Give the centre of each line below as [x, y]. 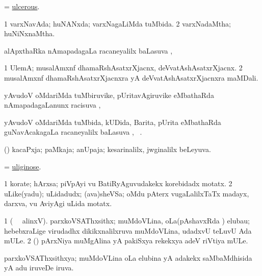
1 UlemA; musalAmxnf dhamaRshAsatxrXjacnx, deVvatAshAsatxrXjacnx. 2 [123, 68]
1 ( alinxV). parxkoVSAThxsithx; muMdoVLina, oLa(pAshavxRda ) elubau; [127, 220]
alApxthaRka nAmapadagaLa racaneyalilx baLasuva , [88, 50]
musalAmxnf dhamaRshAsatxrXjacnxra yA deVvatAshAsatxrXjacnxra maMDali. [131, 77]
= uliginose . [23, 166]
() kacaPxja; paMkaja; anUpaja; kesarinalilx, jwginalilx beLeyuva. [108, 149]
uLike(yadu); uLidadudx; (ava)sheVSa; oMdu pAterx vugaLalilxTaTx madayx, [127, 193]
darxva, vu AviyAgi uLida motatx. [58, 203]
